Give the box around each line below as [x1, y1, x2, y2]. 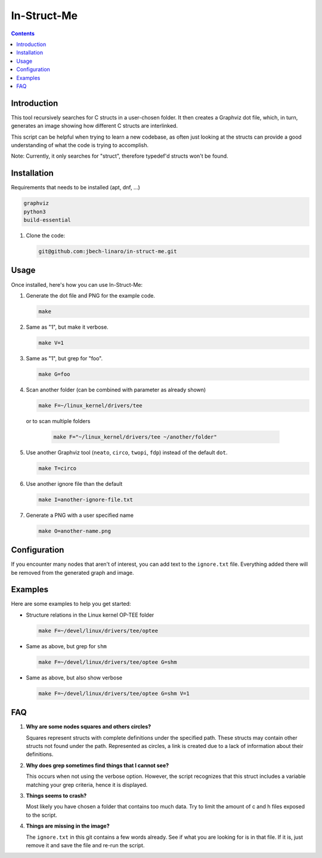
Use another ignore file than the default [26, 480, 123, 487]
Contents [11, 30, 35, 37]
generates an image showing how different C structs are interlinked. [11, 122, 178, 130]
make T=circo [38, 465, 77, 471]
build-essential [23, 217, 72, 223]
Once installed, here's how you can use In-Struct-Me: [11, 281, 143, 288]
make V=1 [38, 339, 64, 346]
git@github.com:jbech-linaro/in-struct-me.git [38, 248, 177, 255]
